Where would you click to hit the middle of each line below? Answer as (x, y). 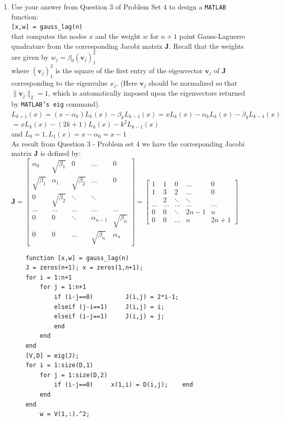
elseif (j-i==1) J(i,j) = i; (109, 307)
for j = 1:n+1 (63, 287)
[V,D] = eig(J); (52, 355)
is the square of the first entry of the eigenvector (129, 70)
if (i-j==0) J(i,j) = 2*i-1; (116, 297)
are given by (30, 57)
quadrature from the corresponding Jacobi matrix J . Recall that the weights (128, 46)
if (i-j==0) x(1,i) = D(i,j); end (123, 385)
